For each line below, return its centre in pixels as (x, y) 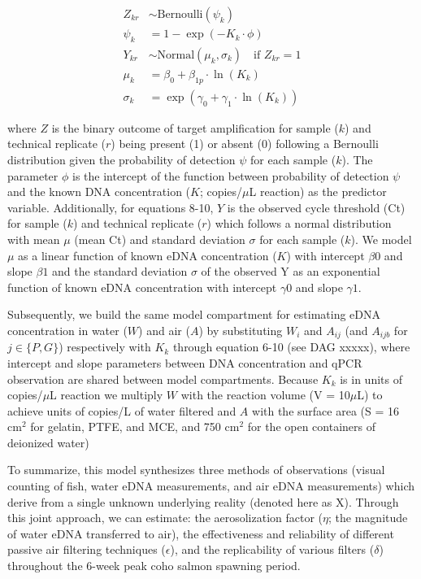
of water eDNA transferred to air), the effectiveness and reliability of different (201, 533)
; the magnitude (368, 518)
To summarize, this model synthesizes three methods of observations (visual (196, 470)
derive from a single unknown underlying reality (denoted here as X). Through (203, 501)
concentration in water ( (67, 330)
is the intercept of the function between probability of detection (230, 175)
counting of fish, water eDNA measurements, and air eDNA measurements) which (211, 486)
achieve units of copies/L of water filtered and (122, 410)
